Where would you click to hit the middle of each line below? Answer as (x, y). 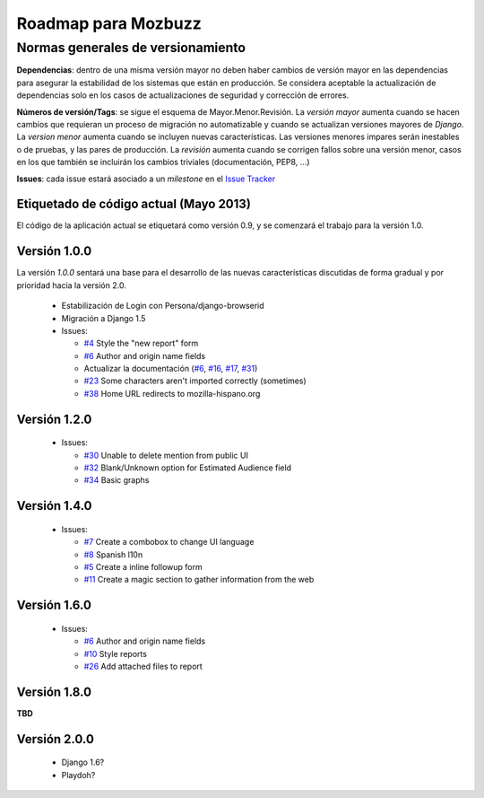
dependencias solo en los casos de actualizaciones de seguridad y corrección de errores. (183, 95)
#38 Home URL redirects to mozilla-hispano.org (172, 393)
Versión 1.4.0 (54, 506)
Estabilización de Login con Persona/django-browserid (163, 306)
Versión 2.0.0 (55, 739)
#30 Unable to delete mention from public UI (166, 455)
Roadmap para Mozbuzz (109, 23)
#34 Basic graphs (117, 480)
